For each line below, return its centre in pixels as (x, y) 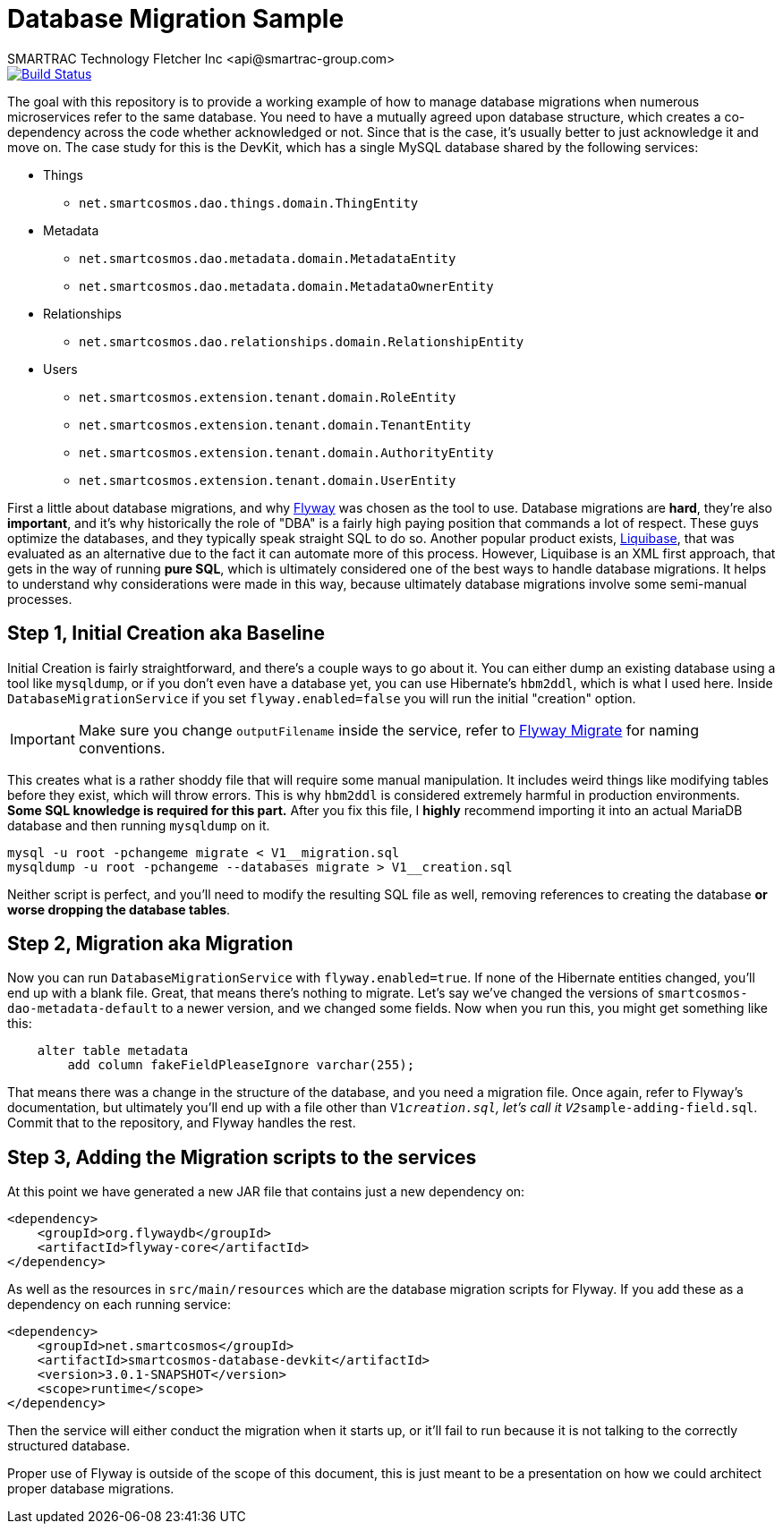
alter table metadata (113, 1051)
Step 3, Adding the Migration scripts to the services (242, 1157)
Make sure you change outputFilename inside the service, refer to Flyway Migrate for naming (388, 730)
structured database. (69, 1446)
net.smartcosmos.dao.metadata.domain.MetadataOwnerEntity (286, 286)
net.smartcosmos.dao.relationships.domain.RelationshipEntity (302, 341)
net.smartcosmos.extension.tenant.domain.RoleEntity (268, 397)
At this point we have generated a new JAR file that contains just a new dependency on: (266, 1192)
